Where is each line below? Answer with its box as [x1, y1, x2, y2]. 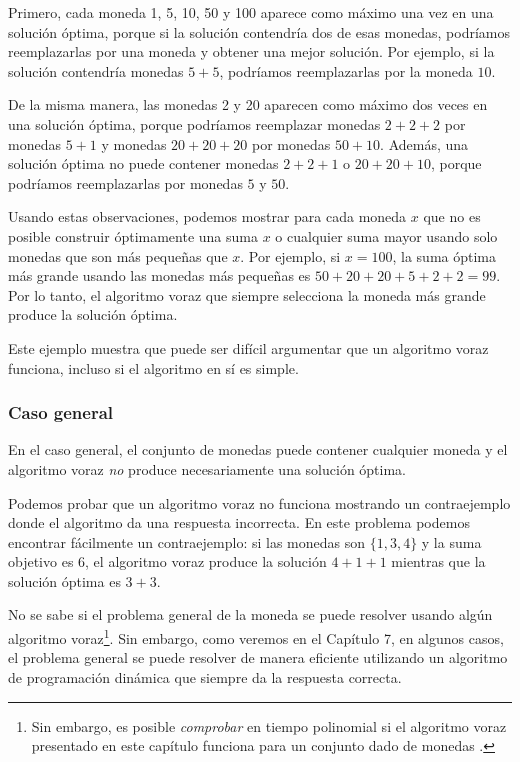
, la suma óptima [392, 245, 497, 266]
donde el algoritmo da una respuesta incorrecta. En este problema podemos [8, 512, 470, 533]
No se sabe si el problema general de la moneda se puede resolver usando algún [8, 604, 493, 625]
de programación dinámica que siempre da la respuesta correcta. [8, 666, 402, 687]
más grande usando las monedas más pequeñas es [8, 265, 311, 286]
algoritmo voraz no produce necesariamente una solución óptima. [8, 458, 407, 479]
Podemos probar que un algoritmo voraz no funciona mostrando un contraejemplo [8, 492, 511, 513]
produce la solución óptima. [8, 304, 178, 325]
